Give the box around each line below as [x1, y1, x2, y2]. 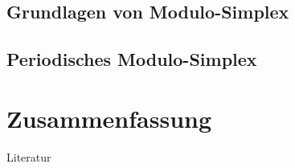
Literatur [6, 148, 51, 165]
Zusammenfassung [6, 101, 212, 134]
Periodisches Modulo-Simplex [6, 47, 257, 72]
